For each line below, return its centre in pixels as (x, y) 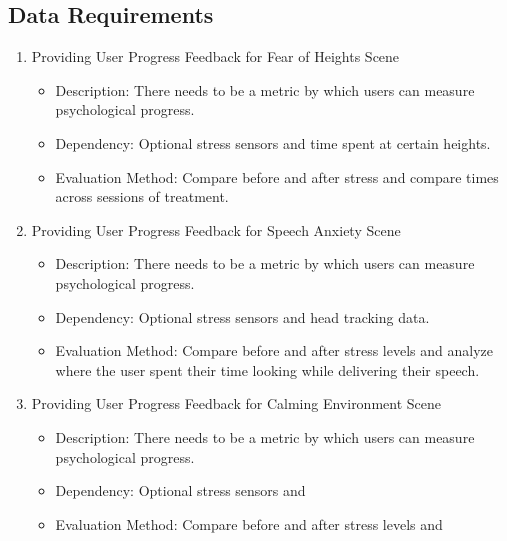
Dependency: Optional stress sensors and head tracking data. (242, 316)
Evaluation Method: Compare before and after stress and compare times (277, 176)
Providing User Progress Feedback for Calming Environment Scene (236, 403)
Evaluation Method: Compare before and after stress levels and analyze (274, 350)
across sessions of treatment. (142, 196)
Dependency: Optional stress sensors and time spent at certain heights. (273, 142)
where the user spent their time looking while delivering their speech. (267, 369)
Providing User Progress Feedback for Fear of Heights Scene (215, 56)
